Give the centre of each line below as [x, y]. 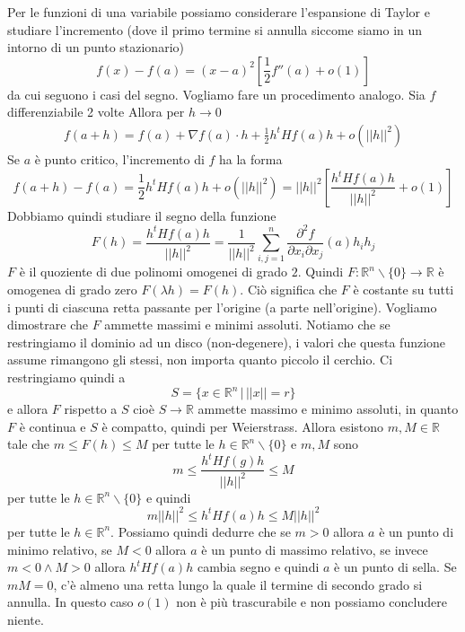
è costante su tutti [404, 290]
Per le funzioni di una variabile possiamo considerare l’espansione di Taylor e [219, 12]
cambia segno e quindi [258, 567]
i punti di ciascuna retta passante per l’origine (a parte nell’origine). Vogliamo [222, 307]
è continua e [53, 426]
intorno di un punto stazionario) [96, 47]
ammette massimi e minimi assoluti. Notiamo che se [247, 325]
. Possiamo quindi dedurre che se [201, 531]
